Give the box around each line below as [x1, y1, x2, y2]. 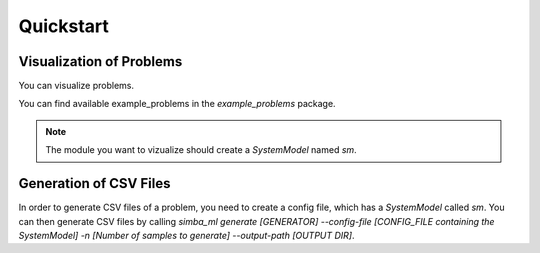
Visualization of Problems [18, 53, 183, 70]
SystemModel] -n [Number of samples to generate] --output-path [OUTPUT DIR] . [18, 229, 355, 241]
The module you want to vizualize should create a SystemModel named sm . [45, 144, 357, 156]
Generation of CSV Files [18, 175, 171, 192]
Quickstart [18, 15, 110, 37]
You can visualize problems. [18, 80, 135, 92]
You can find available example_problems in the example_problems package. [18, 98, 336, 110]
